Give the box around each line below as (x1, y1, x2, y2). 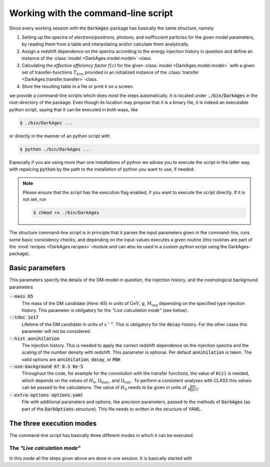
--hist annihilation (9, 336, 60, 341)
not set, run (22, 196, 47, 203)
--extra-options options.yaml (9, 392, 83, 398)
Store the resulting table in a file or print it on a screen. (21, 83, 134, 89)
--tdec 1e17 (9, 315, 38, 321)
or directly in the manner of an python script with (9, 133, 110, 139)
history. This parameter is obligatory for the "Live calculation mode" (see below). (21, 307, 188, 313)
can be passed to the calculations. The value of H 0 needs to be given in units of (21, 384, 187, 392)
